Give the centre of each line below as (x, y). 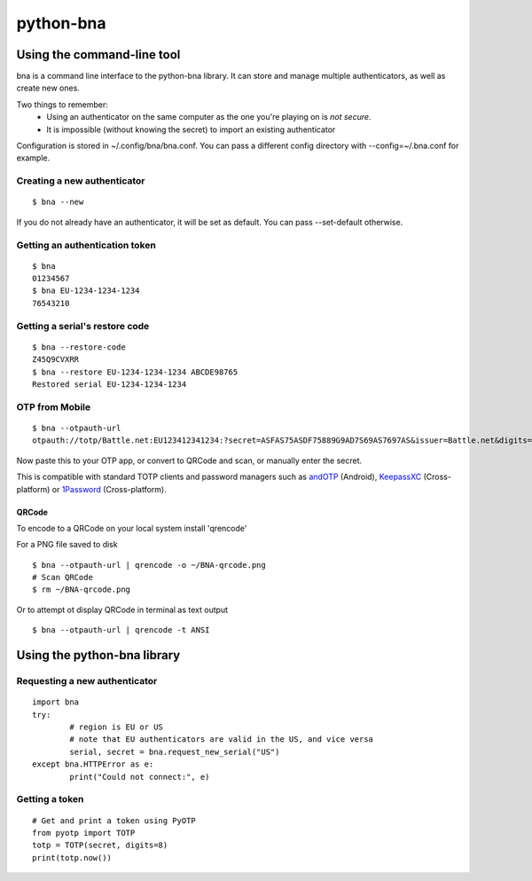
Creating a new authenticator (81, 181)
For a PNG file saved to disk (67, 545)
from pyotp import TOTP (84, 833)
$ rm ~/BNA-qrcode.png (82, 590)
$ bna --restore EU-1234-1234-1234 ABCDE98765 (135, 372)
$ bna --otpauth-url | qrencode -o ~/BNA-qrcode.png (149, 565)
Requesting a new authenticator (87, 681)
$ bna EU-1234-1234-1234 (86, 291)
